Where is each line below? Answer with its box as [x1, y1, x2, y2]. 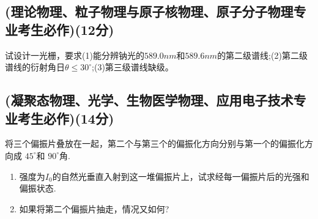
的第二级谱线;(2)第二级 [217, 48, 308, 61]
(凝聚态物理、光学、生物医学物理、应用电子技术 [5, 91, 294, 109]
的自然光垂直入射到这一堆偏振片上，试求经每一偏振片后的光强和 [52, 169, 309, 182]
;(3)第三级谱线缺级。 [92, 61, 174, 73]
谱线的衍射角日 [5, 61, 65, 73]
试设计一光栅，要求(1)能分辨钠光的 [5, 48, 144, 61]
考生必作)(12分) [17, 20, 114, 39]
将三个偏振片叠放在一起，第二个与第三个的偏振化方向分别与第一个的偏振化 [5, 137, 305, 150]
